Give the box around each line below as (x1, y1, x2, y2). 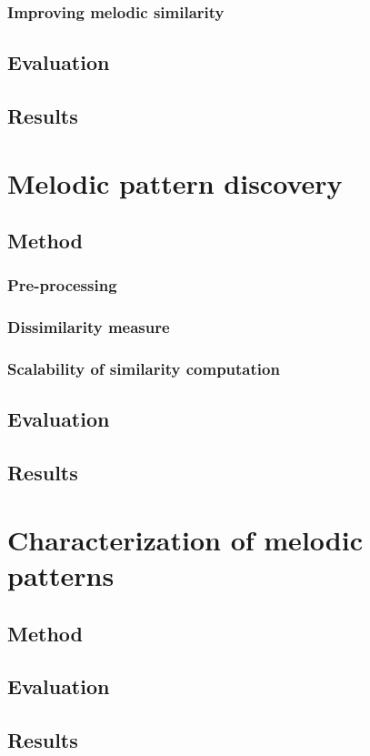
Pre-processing (7, 274, 117, 297)
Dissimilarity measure (7, 316, 170, 338)
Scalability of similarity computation (7, 358, 280, 380)
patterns (7, 557, 115, 594)
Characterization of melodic (7, 520, 363, 558)
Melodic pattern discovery (7, 164, 343, 201)
